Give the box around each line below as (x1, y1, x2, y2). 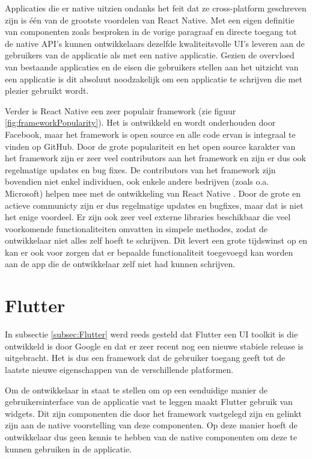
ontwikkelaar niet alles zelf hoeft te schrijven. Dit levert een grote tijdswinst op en (5, 234, 308, 247)
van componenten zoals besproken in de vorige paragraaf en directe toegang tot (5, 25, 297, 38)
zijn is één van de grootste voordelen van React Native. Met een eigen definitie (5, 13, 295, 26)
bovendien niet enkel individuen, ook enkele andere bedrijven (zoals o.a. (5, 175, 269, 188)
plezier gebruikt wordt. (5, 84, 89, 97)
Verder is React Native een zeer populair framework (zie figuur (5, 104, 236, 117)
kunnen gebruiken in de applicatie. (5, 442, 132, 455)
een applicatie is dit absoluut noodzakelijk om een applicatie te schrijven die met (5, 72, 302, 85)
